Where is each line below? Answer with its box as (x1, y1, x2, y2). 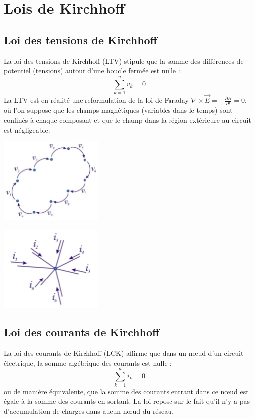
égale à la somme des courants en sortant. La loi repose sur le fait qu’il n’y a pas (4, 396, 250, 406)
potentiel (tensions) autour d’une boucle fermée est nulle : (4, 65, 180, 76)
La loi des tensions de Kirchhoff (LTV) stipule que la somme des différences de (4, 55, 244, 66)
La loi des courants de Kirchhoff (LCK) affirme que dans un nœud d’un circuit (4, 348, 244, 358)
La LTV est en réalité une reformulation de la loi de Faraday (4, 95, 189, 105)
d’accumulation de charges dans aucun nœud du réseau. (4, 405, 173, 416)
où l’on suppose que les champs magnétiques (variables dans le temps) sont (4, 105, 233, 115)
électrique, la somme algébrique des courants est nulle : (4, 357, 172, 368)
